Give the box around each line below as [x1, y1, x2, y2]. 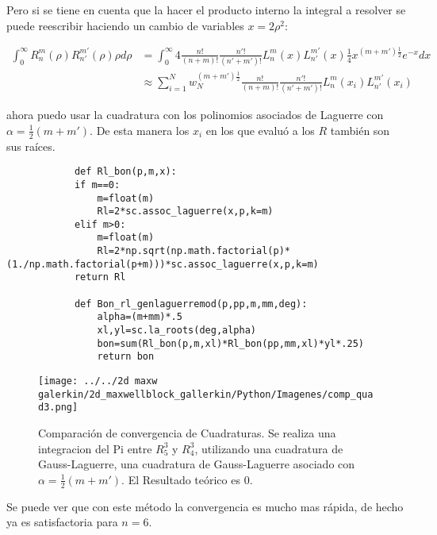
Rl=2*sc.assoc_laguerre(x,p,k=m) [97, 206, 274, 217]
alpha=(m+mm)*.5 [97, 311, 182, 323]
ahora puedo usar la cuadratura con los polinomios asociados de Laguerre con [6, 106, 384, 123]
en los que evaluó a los [205, 121, 315, 138]
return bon [97, 351, 155, 363]
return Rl [74, 271, 126, 283]
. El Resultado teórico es [121, 471, 240, 487]
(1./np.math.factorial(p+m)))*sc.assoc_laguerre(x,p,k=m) [6, 258, 319, 270]
